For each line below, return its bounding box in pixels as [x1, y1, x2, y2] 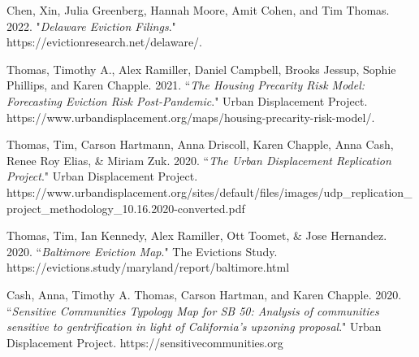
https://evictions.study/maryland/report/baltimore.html [6, 259, 290, 276]
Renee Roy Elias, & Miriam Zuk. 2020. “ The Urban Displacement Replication [6, 151, 391, 168]
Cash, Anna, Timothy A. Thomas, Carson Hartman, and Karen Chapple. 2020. [6, 285, 402, 303]
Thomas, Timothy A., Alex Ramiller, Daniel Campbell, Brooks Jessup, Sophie [6, 60, 396, 77]
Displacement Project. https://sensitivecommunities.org [6, 333, 283, 350]
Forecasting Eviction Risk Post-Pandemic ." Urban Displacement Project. [6, 92, 368, 109]
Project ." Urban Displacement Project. [6, 168, 198, 185]
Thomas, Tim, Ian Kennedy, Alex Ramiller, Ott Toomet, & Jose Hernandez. [6, 227, 387, 244]
